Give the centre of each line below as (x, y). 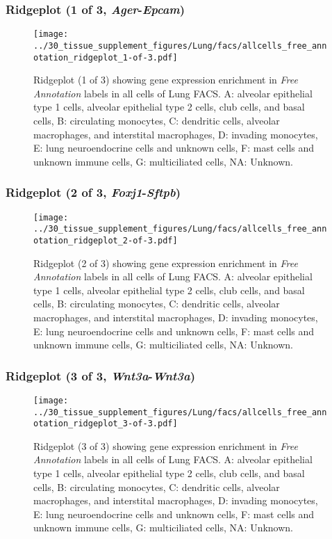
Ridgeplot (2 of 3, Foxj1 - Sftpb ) (93, 192)
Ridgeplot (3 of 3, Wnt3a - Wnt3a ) (100, 375)
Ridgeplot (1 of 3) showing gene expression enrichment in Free (166, 80)
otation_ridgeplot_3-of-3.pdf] (106, 424)
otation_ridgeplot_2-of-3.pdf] (106, 240)
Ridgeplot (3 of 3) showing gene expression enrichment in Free (166, 445)
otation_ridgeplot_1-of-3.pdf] (106, 57)
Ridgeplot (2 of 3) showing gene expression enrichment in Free (166, 263)
